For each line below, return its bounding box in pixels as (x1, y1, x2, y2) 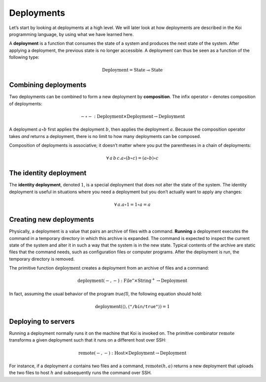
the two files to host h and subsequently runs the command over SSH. (9, 370, 152, 376)
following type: (9, 54, 39, 60)
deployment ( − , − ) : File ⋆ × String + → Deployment (77, 277, 188, 283)
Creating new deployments (9, 215, 95, 224)
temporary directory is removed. (9, 256, 75, 262)
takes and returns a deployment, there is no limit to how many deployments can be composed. (9, 133, 201, 139)
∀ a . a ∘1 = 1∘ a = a (114, 202, 151, 208)
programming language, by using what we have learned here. (9, 31, 134, 37)
